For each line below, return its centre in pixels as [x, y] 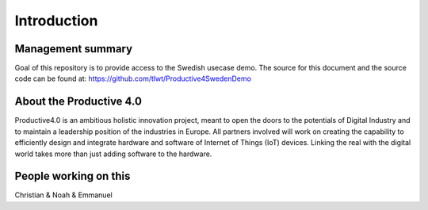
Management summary [74, 49]
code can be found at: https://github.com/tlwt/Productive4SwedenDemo [133, 78]
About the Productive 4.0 [78, 102]
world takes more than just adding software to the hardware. [113, 154]
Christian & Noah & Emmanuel [63, 195]
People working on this [73, 176]
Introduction [56, 21]
